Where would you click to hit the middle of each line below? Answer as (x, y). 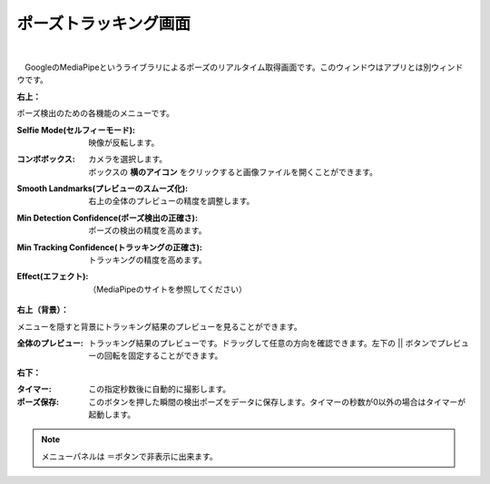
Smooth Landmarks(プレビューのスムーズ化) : (103, 189)
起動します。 (112, 414)
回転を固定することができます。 (163, 356)
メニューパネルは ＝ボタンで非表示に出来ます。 (129, 456)
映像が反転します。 (124, 142)
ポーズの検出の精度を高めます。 (147, 230)
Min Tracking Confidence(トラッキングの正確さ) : (110, 247)
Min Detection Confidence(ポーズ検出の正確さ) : (108, 218)
